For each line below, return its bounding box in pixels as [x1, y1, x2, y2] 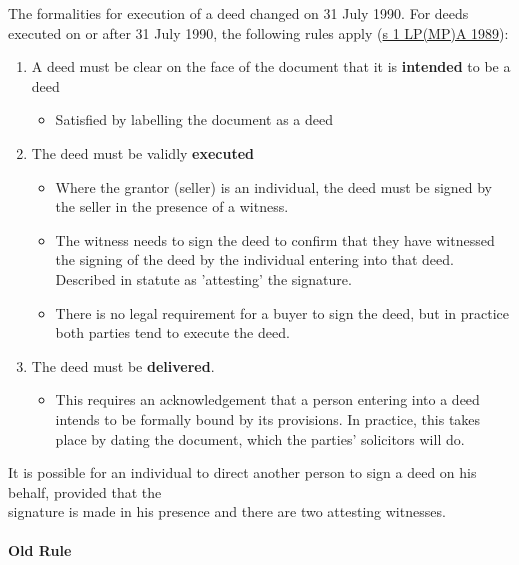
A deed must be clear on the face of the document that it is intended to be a [31, 56, 511, 77]
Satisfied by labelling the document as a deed [55, 109, 334, 130]
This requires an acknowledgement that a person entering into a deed [55, 389, 480, 410]
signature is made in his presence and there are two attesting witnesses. [8, 501, 446, 522]
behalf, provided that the [8, 481, 162, 502]
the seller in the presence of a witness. [55, 196, 289, 217]
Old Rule [8, 540, 72, 561]
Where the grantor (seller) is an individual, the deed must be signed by [55, 176, 493, 197]
